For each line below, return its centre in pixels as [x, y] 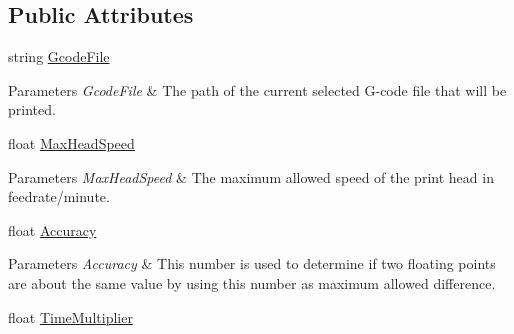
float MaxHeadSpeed [71, 142]
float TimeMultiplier [70, 316]
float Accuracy [52, 229]
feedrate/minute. [59, 196]
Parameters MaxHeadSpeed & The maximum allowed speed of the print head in [251, 176]
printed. [32, 109]
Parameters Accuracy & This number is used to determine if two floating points [252, 263]
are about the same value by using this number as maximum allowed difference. [252, 282]
